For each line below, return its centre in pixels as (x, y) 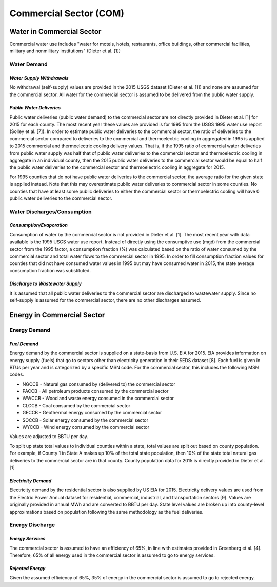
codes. (17, 374)
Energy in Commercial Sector (57, 315)
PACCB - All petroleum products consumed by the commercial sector (95, 391)
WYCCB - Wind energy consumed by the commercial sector (86, 427)
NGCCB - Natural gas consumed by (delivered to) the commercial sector (99, 384)
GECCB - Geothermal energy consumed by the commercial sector (92, 413)
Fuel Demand (24, 344)
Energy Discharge (32, 525)
